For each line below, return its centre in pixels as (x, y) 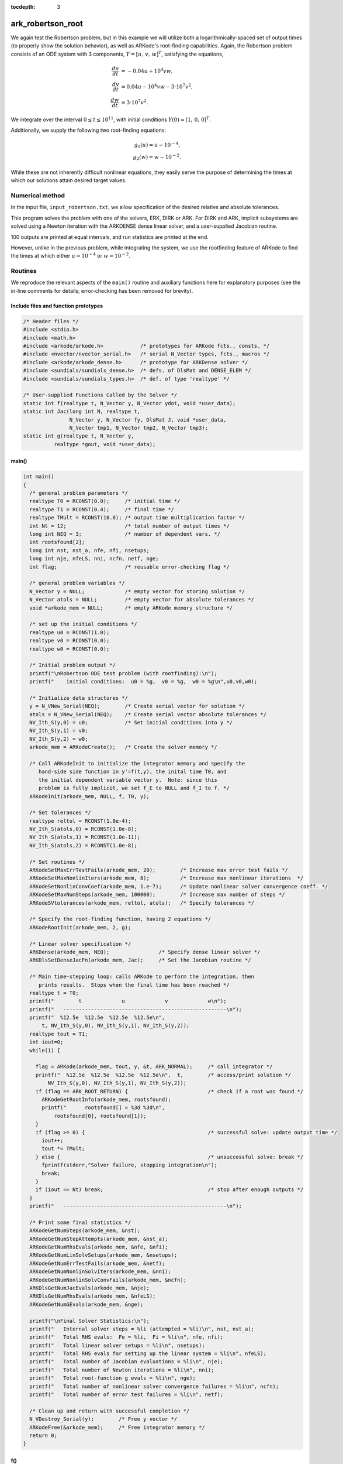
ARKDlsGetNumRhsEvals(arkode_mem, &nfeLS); (93, 1296)
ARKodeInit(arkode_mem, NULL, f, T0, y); (90, 796)
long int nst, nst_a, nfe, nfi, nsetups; (90, 550)
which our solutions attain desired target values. (69, 180)
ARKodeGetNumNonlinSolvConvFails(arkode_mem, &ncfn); (108, 1280)
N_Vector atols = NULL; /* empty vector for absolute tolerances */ (142, 600)
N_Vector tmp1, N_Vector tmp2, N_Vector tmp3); (139, 428)
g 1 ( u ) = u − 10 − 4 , (157, 145)
